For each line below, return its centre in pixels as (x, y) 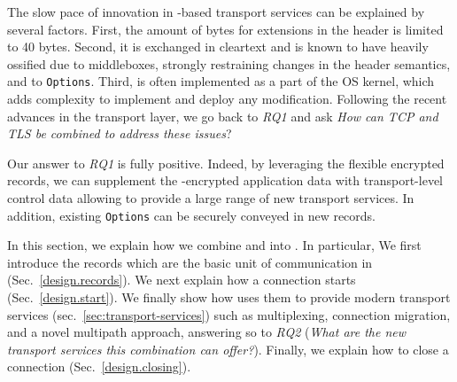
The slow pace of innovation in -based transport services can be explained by (216, 12)
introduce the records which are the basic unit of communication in (190, 262)
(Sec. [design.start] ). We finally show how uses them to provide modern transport (229, 297)
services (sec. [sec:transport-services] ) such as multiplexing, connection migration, (229, 314)
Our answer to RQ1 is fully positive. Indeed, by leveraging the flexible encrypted (226, 163)
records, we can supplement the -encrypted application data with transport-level (225, 180)
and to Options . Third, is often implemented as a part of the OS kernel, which (221, 81)
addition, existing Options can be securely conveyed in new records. (192, 215)
